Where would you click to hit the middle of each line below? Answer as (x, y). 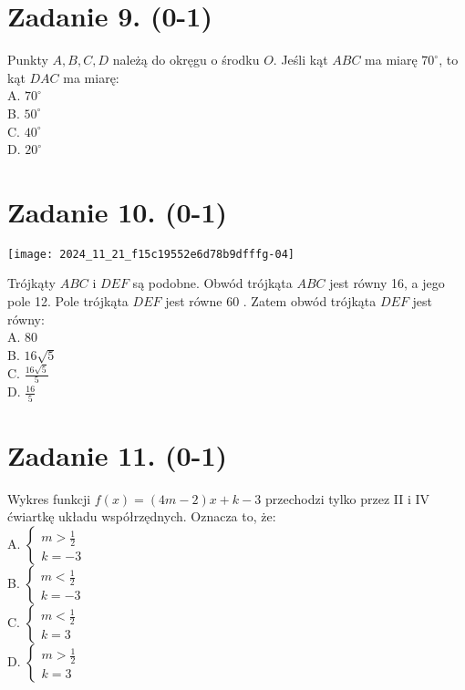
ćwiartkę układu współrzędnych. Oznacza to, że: (142, 516)
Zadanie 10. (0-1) (117, 211)
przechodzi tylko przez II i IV (347, 498)
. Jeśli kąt (300, 60)
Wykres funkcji (49, 498)
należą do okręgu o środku (186, 60)
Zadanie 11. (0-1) (117, 454)
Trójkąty (31, 283)
